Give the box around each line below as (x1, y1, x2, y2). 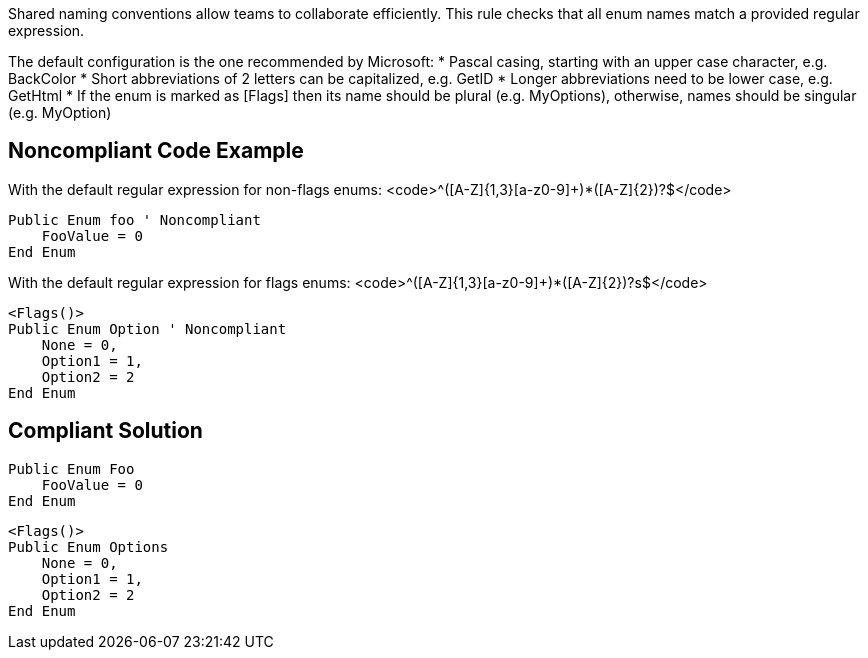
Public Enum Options (8, 538, 169, 555)
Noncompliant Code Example (8, 138, 304, 164)
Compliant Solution (8, 418, 203, 444)
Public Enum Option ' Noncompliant (8, 320, 287, 337)
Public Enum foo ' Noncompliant (8, 211, 261, 228)
